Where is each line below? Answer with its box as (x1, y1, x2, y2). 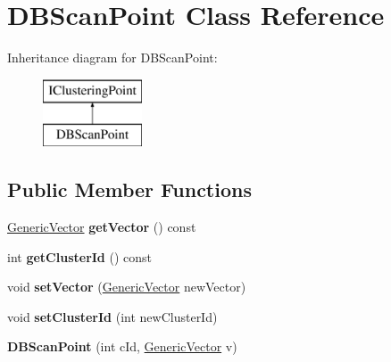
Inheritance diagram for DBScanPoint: (7, 48, 218, 67)
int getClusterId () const (7, 247, 153, 266)
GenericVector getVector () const (7, 218, 196, 236)
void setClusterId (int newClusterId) (7, 307, 218, 325)
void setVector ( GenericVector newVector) (7, 277, 246, 296)
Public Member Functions (7, 176, 252, 203)
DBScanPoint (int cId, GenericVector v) (7, 337, 237, 356)
